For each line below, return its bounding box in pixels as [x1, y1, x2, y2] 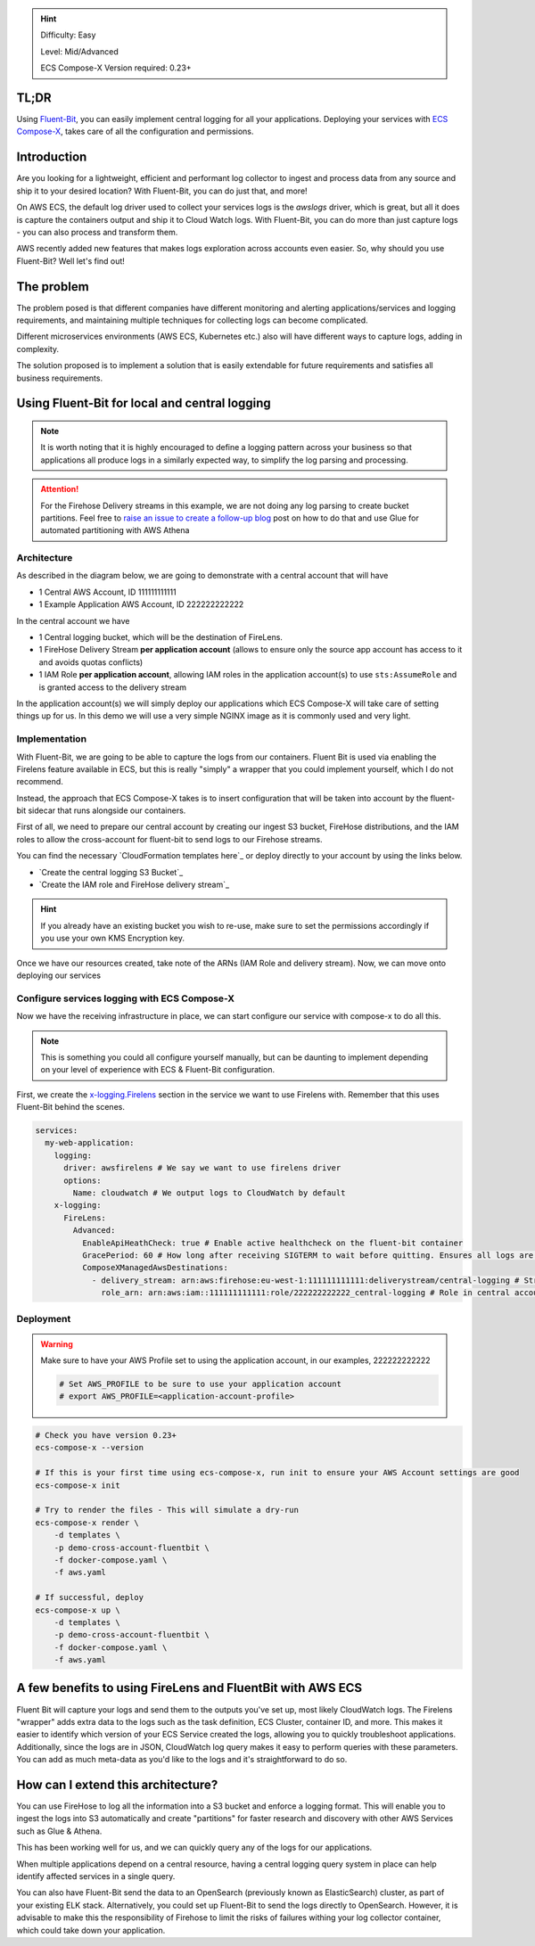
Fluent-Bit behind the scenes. [16, 1102, 125, 1113]
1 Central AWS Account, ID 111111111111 [38, 587, 177, 597]
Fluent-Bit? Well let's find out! [16, 255, 125, 267]
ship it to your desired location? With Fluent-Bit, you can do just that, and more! [16, 185, 308, 196]
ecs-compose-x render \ [35, 1517, 140, 1528]
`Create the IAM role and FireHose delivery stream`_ [38, 879, 230, 891]
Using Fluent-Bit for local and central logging [16, 396, 271, 411]
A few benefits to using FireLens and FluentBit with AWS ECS [16, 1680, 363, 1696]
